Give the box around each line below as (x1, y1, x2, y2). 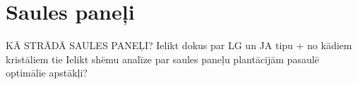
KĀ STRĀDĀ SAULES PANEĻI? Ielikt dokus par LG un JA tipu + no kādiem (6, 38, 352, 53)
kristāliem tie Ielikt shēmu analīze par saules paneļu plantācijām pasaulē (6, 51, 319, 66)
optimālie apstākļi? (6, 65, 88, 80)
